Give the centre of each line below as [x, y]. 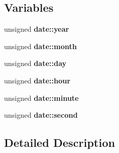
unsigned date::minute [41, 97]
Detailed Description [60, 143]
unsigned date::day [35, 63]
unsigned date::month [40, 46]
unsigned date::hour [37, 80]
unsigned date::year [37, 29]
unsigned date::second [41, 115]
